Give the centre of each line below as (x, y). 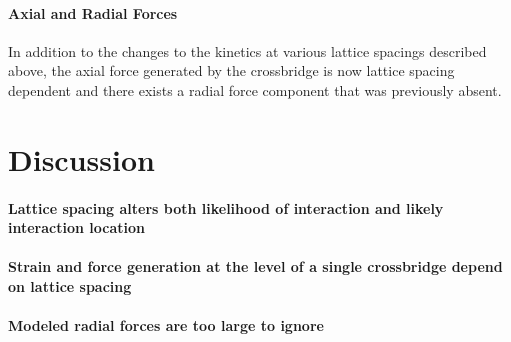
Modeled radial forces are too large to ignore (166, 325)
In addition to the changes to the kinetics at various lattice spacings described (247, 50)
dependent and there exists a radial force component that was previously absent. (255, 89)
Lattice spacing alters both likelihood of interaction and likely (226, 207)
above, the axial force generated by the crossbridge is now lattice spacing (231, 70)
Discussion (81, 158)
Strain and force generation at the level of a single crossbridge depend (255, 266)
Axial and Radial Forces (93, 12)
